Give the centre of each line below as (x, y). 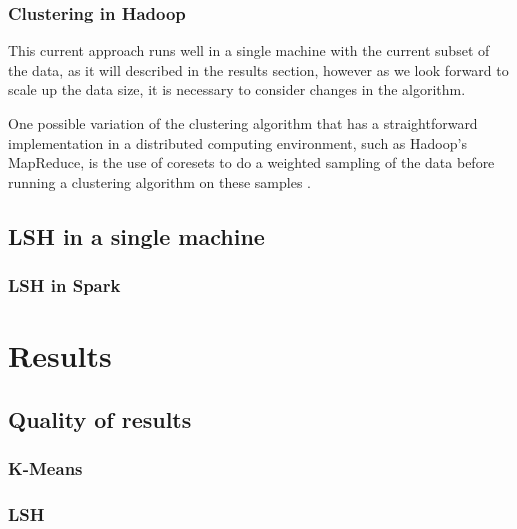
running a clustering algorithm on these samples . (160, 181)
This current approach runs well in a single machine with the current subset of (249, 50)
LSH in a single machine (136, 235)
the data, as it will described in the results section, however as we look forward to (258, 69)
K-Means (45, 468)
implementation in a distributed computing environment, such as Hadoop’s (237, 142)
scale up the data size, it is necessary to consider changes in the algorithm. (237, 89)
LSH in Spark (64, 285)
